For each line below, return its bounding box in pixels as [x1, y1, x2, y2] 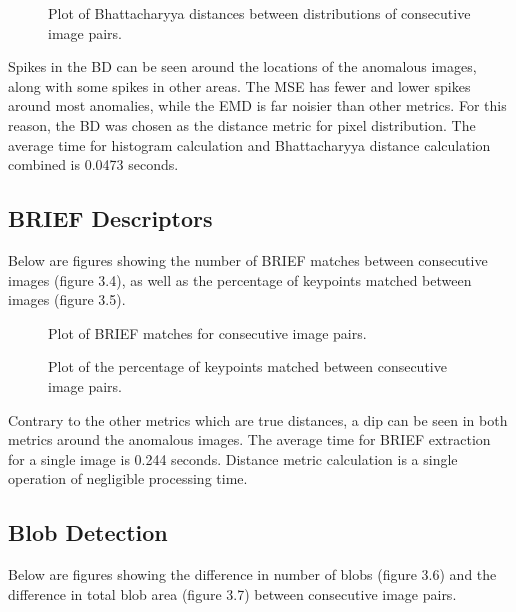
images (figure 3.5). [8, 289, 126, 310]
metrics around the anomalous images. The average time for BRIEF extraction [8, 429, 491, 450]
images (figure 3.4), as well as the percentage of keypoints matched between [8, 269, 472, 290]
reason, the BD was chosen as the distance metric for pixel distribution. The [8, 114, 476, 135]
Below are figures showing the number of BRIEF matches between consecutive [8, 249, 488, 270]
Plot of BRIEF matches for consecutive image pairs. [48, 322, 367, 343]
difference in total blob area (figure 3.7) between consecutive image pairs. [8, 583, 457, 604]
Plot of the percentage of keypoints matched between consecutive [48, 356, 447, 377]
